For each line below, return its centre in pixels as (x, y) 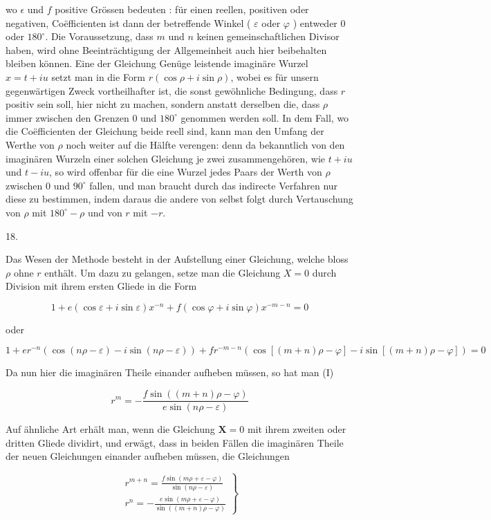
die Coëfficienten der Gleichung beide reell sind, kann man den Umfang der (165, 131)
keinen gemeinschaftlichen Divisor (268, 36)
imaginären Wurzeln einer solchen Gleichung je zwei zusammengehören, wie (165, 158)
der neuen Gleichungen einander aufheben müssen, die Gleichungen (148, 456)
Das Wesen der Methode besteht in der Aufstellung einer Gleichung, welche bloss (177, 259)
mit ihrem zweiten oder (297, 429)
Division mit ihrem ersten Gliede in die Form (101, 286)
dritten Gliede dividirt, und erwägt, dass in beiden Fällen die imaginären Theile (175, 442)
